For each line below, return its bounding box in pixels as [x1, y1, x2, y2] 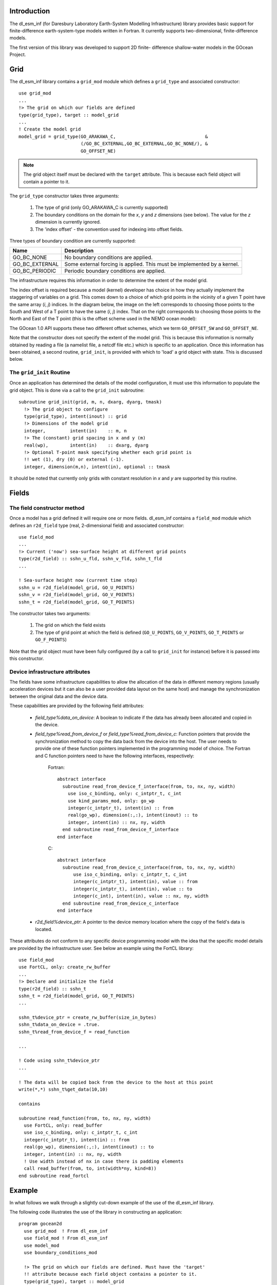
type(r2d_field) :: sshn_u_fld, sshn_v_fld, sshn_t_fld [18, 556, 162, 562]
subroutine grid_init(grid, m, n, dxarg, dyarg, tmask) [18, 399, 162, 405]
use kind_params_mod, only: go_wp [67, 798, 155, 804]
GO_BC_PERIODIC [12, 267, 56, 274]
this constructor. [9, 655, 45, 662]
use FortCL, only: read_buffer [24, 1122, 103, 1128]
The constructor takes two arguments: [9, 610, 91, 616]
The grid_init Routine [9, 369, 70, 376]
